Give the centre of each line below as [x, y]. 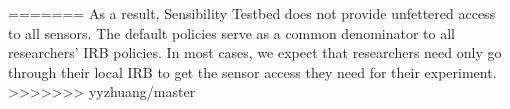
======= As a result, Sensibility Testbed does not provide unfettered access [252, 13]
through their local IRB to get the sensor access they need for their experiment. [252, 71]
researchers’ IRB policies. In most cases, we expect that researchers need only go [255, 52]
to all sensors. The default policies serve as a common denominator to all [231, 32]
